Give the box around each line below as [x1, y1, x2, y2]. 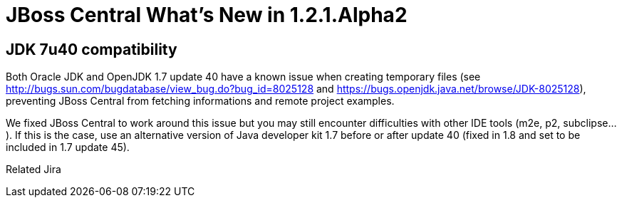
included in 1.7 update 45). [6, 141, 130, 154]
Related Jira [6, 163, 61, 176]
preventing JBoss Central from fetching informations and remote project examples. [6, 95, 395, 108]
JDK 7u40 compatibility [6, 40, 177, 58]
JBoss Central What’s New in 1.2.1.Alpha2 [6, 3, 408, 27]
